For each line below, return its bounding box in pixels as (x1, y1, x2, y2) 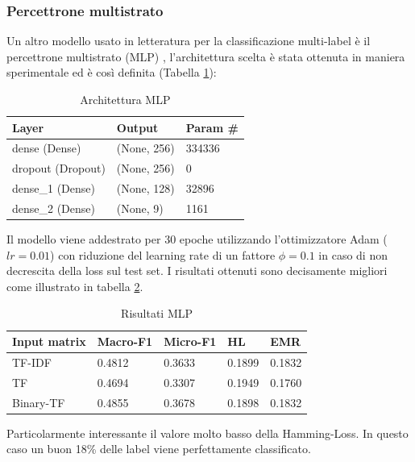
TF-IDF (12, 353, 52, 370)
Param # (185, 119, 239, 135)
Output (116, 119, 159, 135)
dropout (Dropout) (12, 160, 106, 177)
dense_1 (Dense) (12, 180, 95, 197)
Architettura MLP (80, 91, 171, 107)
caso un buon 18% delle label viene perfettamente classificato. (6, 440, 311, 457)
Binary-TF (12, 393, 65, 410)
